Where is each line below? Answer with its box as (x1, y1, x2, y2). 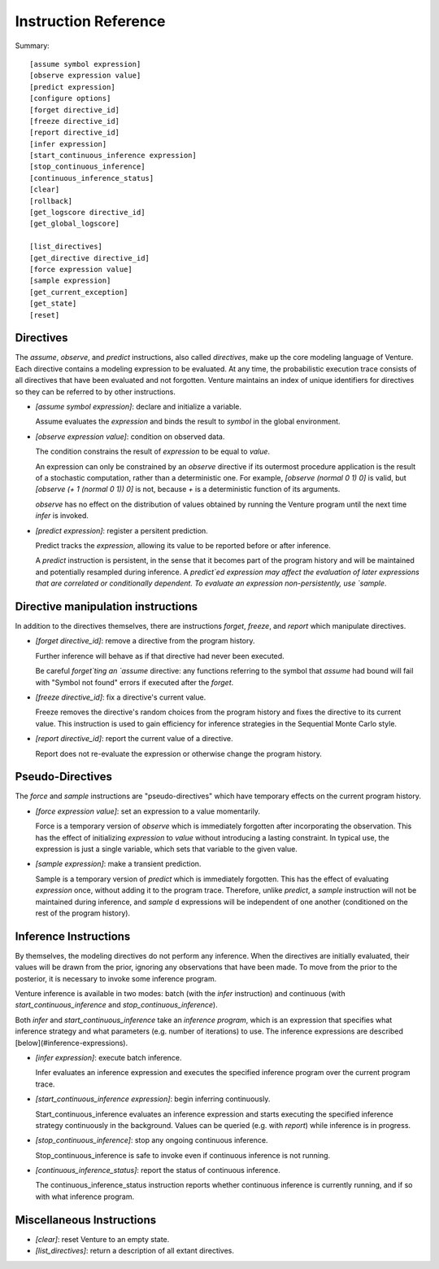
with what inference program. (35, 1192, 134, 1201)
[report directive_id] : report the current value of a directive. (35, 734, 233, 744)
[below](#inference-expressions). (15, 1038, 128, 1047)
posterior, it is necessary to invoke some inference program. (15, 973, 217, 983)
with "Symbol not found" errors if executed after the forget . (35, 677, 234, 687)
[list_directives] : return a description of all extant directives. (35, 1246, 235, 1256)
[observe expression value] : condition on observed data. (35, 432, 225, 441)
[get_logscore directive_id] (29, 208, 146, 217)
